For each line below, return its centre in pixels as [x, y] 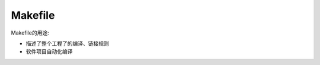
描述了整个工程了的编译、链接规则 [67, 43]
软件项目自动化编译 [49, 52]
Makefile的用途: [30, 33]
